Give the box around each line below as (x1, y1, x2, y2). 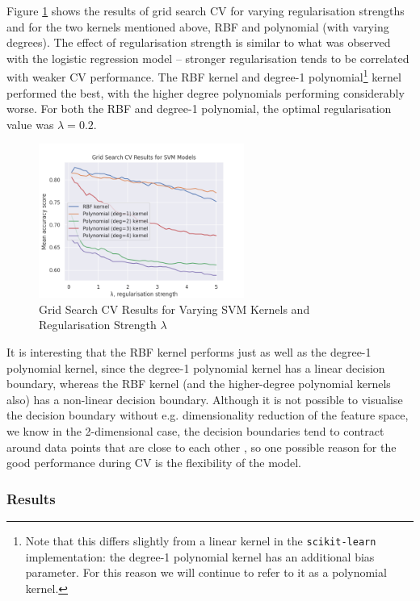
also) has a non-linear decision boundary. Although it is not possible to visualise (6, 390, 403, 407)
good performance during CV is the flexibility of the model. (6, 454, 302, 471)
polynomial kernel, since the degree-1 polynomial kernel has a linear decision (6, 359, 385, 376)
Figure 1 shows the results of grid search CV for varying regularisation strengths (6, 2, 405, 19)
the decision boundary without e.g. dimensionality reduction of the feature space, (6, 407, 409, 424)
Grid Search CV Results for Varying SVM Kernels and (39, 300, 310, 317)
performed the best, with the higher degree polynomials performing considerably (6, 84, 405, 101)
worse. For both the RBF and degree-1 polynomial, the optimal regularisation (6, 100, 392, 117)
